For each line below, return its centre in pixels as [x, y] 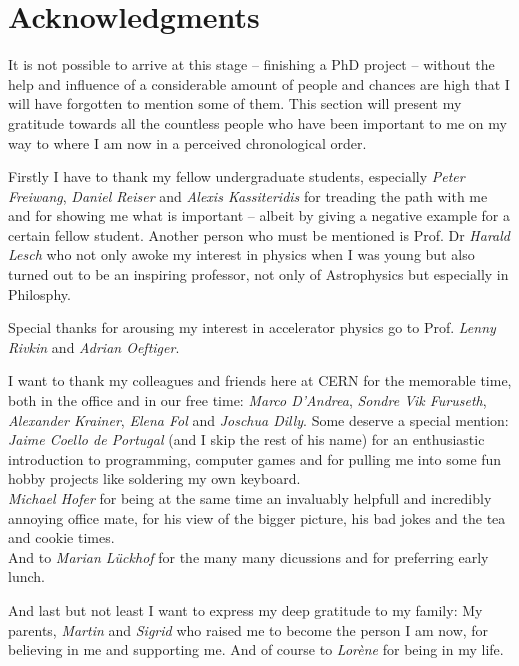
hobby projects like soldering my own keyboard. [154, 478]
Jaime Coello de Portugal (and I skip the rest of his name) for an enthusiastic [246, 439]
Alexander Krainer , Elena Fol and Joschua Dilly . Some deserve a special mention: [258, 419]
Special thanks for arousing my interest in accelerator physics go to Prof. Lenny [252, 327]
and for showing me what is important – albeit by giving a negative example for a [259, 215]
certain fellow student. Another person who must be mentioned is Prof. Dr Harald [259, 234]
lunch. [26, 576]
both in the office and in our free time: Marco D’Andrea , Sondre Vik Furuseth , [247, 400]
